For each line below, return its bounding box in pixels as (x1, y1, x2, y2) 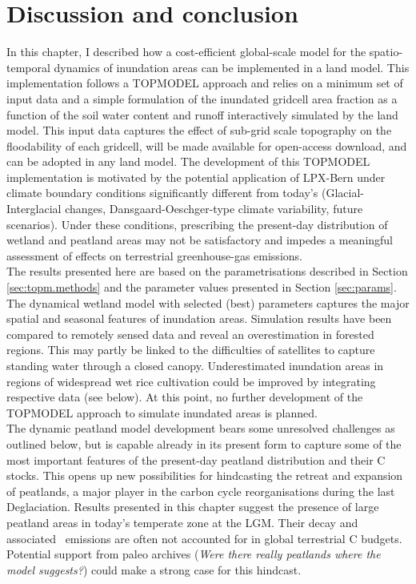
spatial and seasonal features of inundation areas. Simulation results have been (6, 310, 392, 327)
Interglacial (6, 200, 62, 217)
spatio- (369, 43, 403, 60)
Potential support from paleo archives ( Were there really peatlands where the (6, 546, 381, 562)
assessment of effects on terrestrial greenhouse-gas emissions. (6, 247, 302, 264)
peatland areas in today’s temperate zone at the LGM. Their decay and (6, 514, 358, 530)
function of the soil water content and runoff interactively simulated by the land (6, 106, 398, 123)
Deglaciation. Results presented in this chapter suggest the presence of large (6, 498, 379, 515)
